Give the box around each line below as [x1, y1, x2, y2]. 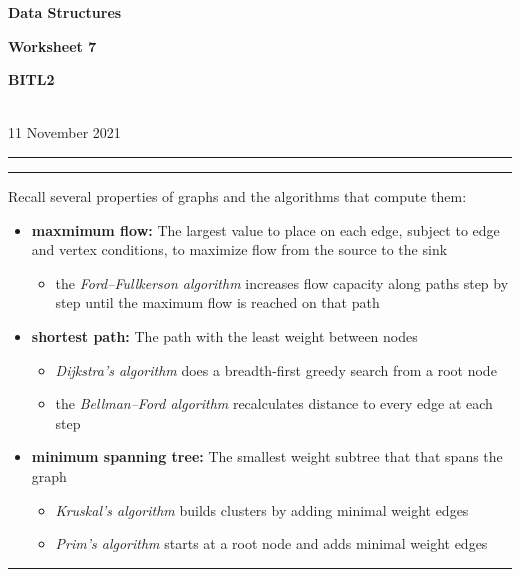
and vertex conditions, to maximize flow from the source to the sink [31, 239, 448, 260]
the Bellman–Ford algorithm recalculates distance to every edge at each [55, 393, 493, 414]
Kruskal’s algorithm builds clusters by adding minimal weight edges [55, 499, 469, 520]
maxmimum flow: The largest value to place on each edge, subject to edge [31, 219, 500, 240]
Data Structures [8, 2, 122, 22]
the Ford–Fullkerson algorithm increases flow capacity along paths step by [55, 272, 509, 293]
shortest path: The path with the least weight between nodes [31, 325, 418, 346]
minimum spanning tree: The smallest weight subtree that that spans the [31, 446, 503, 467]
